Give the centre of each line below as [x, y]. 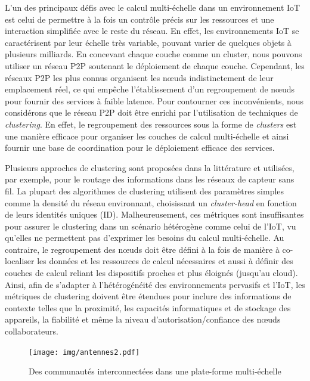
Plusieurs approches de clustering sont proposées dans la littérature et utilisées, [150, 167]
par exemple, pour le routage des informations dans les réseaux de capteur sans [150, 179]
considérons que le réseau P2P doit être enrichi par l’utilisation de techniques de [151, 112]
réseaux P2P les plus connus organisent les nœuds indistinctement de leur [139, 77]
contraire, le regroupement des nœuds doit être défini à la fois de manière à [142, 249]
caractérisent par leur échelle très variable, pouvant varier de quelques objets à [148, 42]
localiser [20, 261]
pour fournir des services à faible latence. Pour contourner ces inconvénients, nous [154, 100]
